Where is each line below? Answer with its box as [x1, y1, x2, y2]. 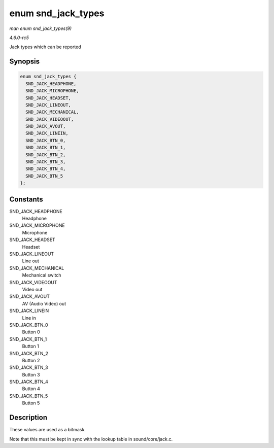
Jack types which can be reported [9, 44, 81, 50]
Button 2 [22, 357, 40, 363]
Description [9, 413, 48, 422]
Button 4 [22, 386, 41, 392]
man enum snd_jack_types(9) [9, 25, 72, 31]
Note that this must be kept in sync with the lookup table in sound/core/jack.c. [9, 436, 173, 442]
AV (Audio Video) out [22, 300, 66, 306]
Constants [9, 195, 43, 203]
